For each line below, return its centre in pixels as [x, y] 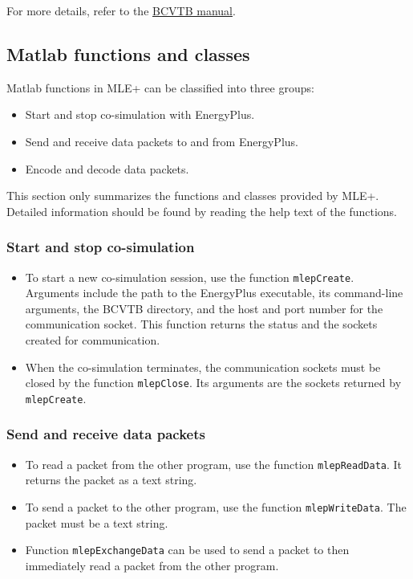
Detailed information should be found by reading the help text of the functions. [202, 211]
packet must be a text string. [97, 522]
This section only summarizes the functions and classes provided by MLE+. [193, 196]
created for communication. [93, 340]
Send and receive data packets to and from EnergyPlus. [162, 141]
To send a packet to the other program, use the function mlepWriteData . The [216, 506]
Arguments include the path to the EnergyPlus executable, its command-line [214, 293]
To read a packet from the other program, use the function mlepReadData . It [214, 464]
